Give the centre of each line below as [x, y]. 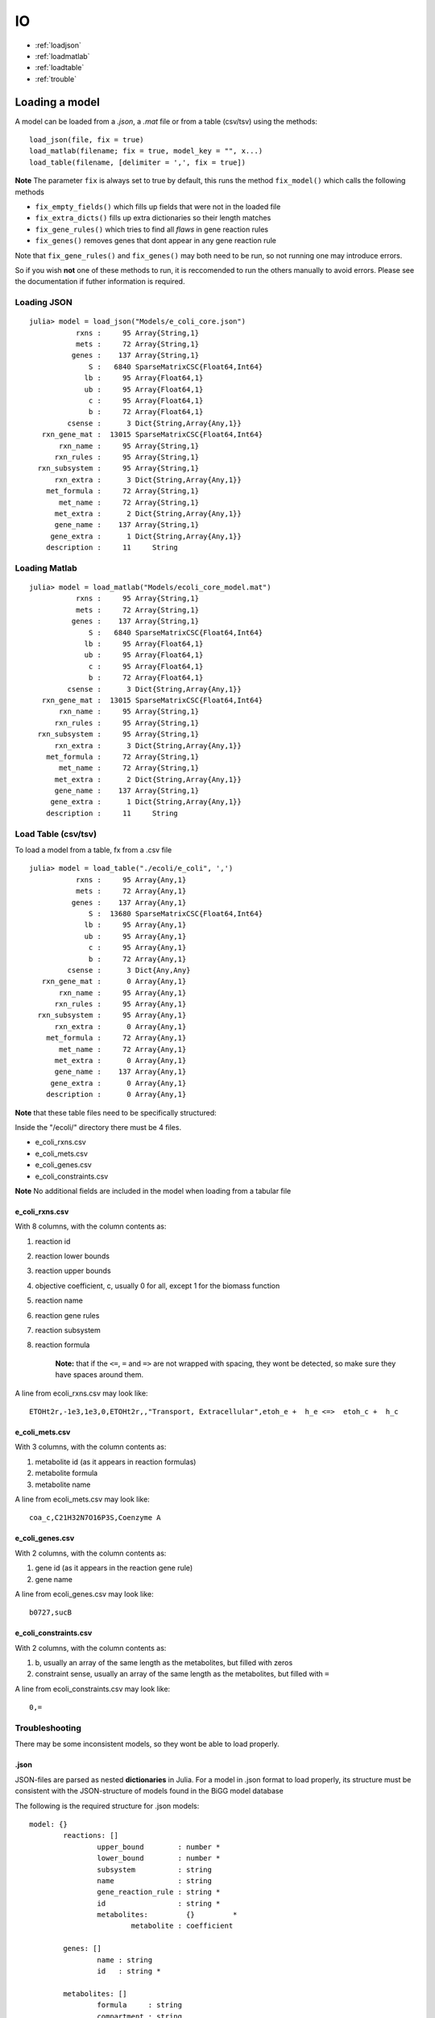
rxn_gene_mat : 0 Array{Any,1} [114, 982]
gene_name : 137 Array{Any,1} [120, 1072]
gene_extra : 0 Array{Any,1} [118, 1083]
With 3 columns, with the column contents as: [91, 1447]
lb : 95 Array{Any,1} [135, 925]
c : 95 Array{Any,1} [138, 948]
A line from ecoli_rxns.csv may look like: [81, 1393]
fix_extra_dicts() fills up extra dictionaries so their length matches [153, 218]
